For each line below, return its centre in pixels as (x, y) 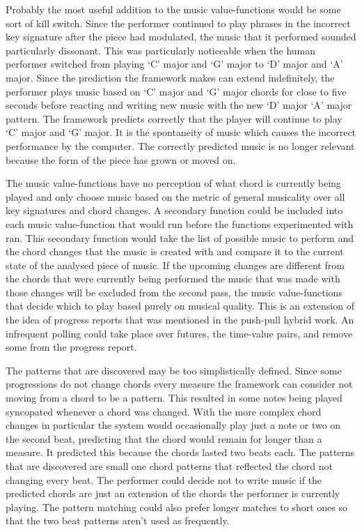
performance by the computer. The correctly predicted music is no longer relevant (180, 145)
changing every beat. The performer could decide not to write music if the (164, 479)
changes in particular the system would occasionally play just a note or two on (173, 425)
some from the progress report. (71, 347)
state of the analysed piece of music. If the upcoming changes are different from (175, 265)
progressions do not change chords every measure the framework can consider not (179, 384)
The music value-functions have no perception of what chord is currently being (173, 183)
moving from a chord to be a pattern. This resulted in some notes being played (174, 398)
